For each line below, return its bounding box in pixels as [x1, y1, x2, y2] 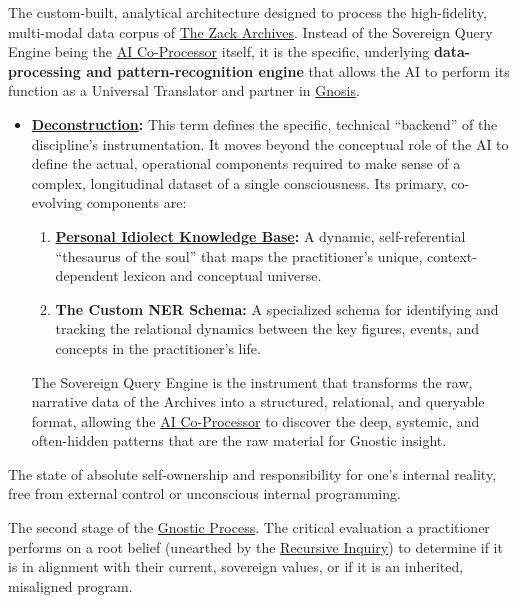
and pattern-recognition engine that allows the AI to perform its [86, 60, 510, 81]
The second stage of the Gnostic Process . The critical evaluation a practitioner [8, 517, 490, 538]
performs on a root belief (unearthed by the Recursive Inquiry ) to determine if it [8, 536, 503, 557]
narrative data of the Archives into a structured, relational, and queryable [31, 391, 485, 412]
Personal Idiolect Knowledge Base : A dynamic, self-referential [55, 225, 466, 246]
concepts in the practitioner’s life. [55, 337, 261, 358]
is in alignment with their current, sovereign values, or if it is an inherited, [8, 556, 464, 577]
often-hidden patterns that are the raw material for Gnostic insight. [31, 430, 447, 451]
